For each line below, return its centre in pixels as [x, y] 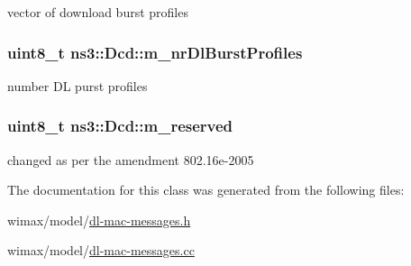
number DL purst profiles [78, 85]
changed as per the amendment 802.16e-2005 [131, 159]
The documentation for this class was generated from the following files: [206, 190]
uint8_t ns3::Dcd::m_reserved [120, 126]
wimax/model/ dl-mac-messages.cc [101, 250]
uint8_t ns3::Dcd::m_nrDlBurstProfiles [155, 52]
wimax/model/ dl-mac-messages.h [99, 220]
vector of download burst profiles [98, 12]
